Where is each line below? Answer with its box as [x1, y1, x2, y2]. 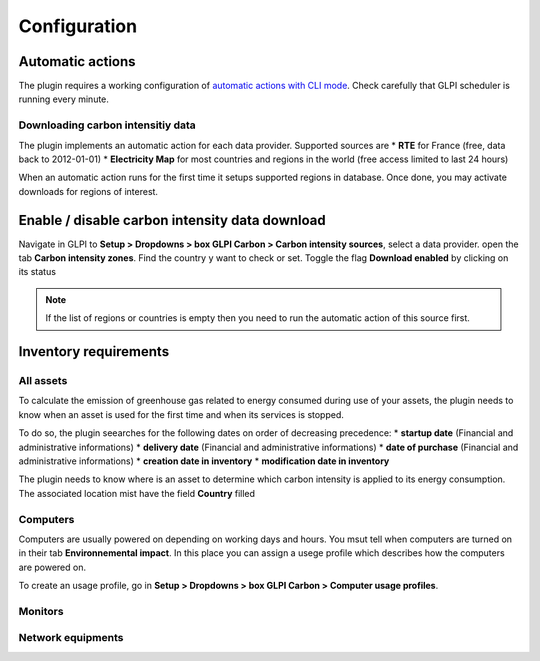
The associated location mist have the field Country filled [18, 487, 255, 499]
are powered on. [18, 561, 87, 573]
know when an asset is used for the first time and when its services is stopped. [18, 408, 345, 420]
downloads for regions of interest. [18, 185, 159, 197]
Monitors [18, 604, 64, 618]
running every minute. [18, 93, 110, 105]
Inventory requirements [18, 343, 170, 360]
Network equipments [18, 631, 124, 645]
